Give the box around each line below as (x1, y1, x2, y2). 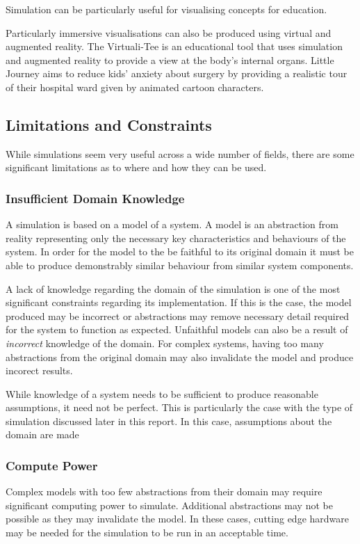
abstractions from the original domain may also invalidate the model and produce (6, 349, 354, 364)
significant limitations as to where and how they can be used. (6, 160, 267, 175)
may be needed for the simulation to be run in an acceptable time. (6, 525, 288, 540)
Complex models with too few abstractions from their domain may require (6, 484, 322, 499)
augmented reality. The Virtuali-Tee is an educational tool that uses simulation (6, 39, 343, 54)
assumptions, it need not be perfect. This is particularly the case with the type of (6, 400, 353, 415)
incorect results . (6, 363, 73, 378)
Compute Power (6, 457, 98, 474)
